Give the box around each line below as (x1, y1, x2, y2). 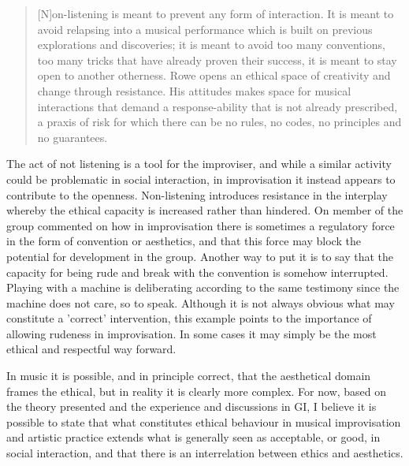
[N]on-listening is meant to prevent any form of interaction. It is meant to (37, 6, 394, 21)
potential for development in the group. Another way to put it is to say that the (6, 248, 394, 264)
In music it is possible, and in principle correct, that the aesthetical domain (6, 367, 371, 384)
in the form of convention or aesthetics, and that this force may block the (6, 233, 361, 249)
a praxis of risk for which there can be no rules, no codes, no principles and (37, 114, 402, 130)
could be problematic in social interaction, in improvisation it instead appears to (6, 170, 396, 187)
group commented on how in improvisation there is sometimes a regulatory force (6, 217, 395, 233)
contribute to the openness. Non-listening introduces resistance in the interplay (6, 186, 388, 203)
